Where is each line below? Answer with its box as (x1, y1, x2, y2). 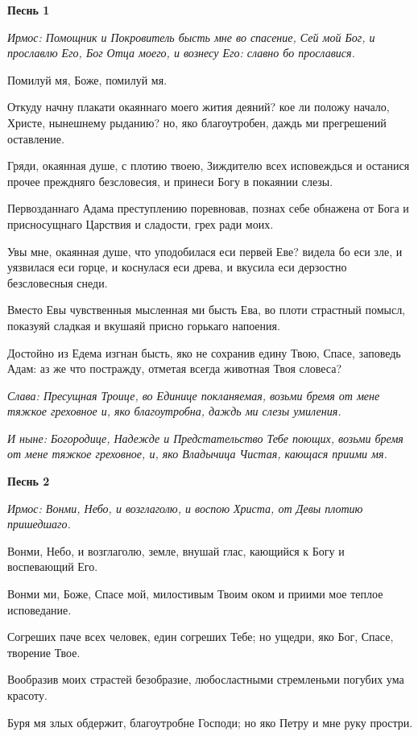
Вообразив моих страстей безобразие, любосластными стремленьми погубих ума (7, 671, 404, 688)
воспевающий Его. (7, 558, 98, 575)
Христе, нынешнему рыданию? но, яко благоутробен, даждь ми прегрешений (7, 114, 387, 130)
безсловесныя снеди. (7, 274, 108, 291)
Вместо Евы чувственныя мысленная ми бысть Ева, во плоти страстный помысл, (7, 301, 406, 318)
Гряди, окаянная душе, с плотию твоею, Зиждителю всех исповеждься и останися (7, 157, 410, 174)
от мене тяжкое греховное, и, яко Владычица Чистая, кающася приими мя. (7, 445, 387, 462)
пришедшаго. (7, 515, 71, 532)
